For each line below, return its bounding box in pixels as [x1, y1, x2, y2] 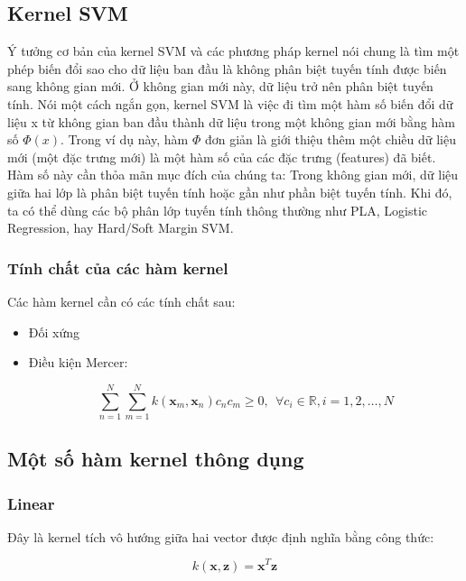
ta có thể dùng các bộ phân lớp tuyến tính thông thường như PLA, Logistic [7, 200, 428, 219]
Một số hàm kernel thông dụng [7, 445, 304, 473]
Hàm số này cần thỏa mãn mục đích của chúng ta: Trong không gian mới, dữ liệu [7, 165, 459, 184]
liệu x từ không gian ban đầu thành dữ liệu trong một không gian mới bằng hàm [7, 112, 455, 131]
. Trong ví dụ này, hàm [61, 130, 189, 149]
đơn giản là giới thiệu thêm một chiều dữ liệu [204, 130, 456, 149]
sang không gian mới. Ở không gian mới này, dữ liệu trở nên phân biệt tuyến [7, 77, 433, 96]
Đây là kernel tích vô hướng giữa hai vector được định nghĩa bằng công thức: [7, 527, 434, 546]
